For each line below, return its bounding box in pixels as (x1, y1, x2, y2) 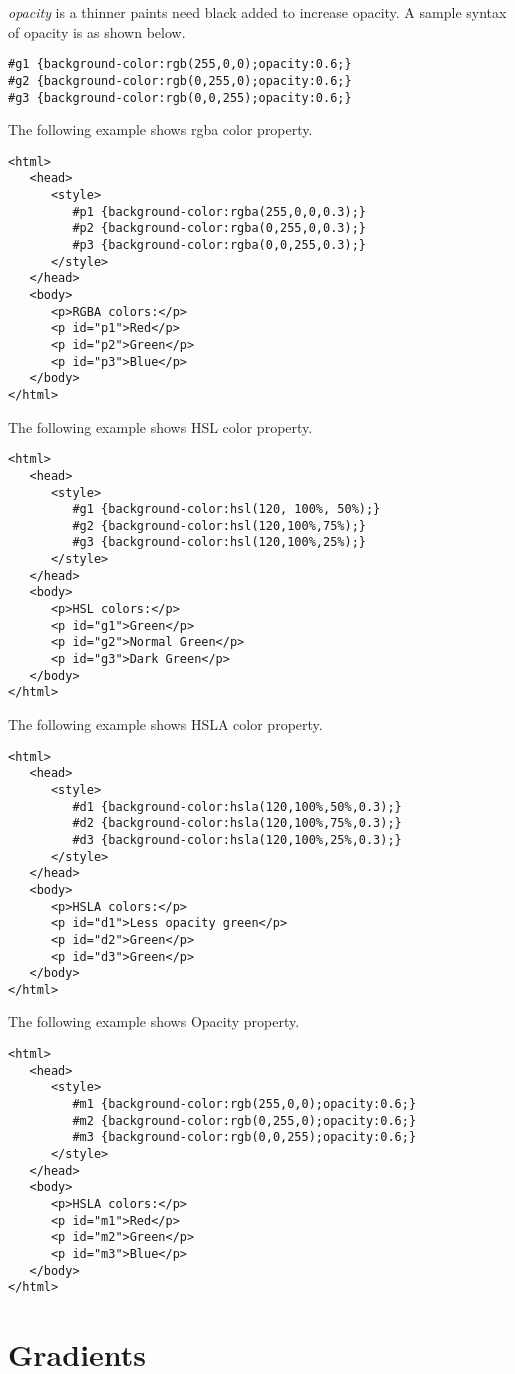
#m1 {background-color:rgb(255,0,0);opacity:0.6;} (72, 1097, 417, 1112)
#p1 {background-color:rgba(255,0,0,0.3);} (72, 204, 366, 219)
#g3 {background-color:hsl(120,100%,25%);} (72, 535, 366, 550)
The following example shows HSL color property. (8, 416, 313, 437)
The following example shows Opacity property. (8, 1011, 300, 1032)
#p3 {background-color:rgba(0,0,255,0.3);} (72, 238, 366, 253)
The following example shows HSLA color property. (8, 714, 323, 735)
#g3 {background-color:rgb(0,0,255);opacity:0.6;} (8, 90, 352, 105)
